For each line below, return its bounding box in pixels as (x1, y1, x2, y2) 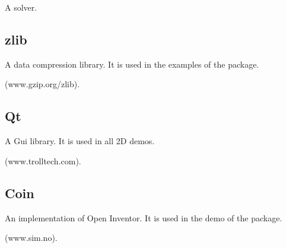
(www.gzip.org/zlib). (5, 78, 80, 90)
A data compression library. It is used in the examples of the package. (5, 58, 259, 70)
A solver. (5, 1, 37, 13)
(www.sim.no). (5, 231, 58, 244)
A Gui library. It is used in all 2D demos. (5, 135, 155, 147)
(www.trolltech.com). (5, 154, 81, 167)
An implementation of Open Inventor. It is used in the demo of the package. (5, 211, 282, 224)
